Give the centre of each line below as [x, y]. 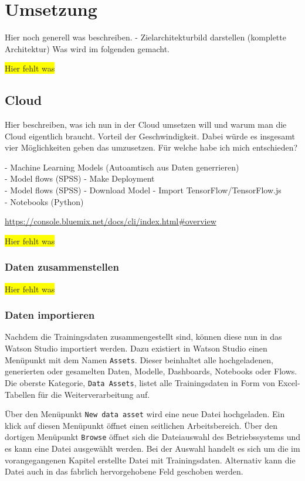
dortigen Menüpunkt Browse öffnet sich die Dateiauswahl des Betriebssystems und [153, 437]
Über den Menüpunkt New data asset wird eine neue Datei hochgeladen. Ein [145, 414]
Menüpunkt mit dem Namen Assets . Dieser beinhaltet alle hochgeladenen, [139, 359]
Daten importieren [50, 315]
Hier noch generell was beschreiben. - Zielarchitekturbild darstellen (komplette [145, 37]
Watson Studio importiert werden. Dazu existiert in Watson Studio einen [136, 348]
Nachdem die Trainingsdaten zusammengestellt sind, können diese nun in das [143, 337]
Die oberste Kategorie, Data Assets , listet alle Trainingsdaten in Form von [140, 382]
